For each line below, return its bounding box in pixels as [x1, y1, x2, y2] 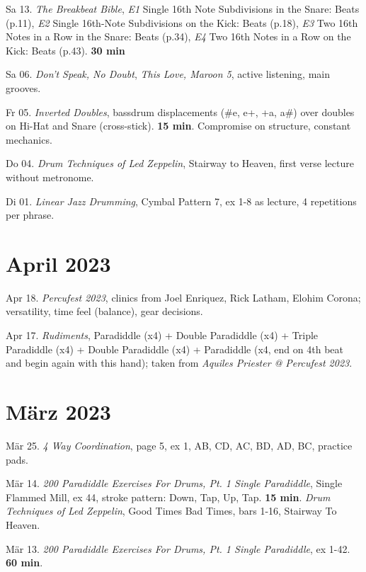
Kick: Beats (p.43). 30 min [6, 42, 125, 57]
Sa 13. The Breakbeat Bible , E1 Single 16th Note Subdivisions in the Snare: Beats [6, 1, 360, 16]
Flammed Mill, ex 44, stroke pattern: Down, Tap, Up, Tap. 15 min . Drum [6, 489, 331, 504]
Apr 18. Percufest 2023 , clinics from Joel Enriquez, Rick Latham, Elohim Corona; [6, 290, 361, 304]
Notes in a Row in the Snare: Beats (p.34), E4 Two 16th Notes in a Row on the [6, 29, 351, 44]
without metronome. [6, 169, 94, 184]
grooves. [6, 80, 41, 95]
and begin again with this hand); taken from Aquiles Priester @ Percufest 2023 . [6, 355, 353, 370]
